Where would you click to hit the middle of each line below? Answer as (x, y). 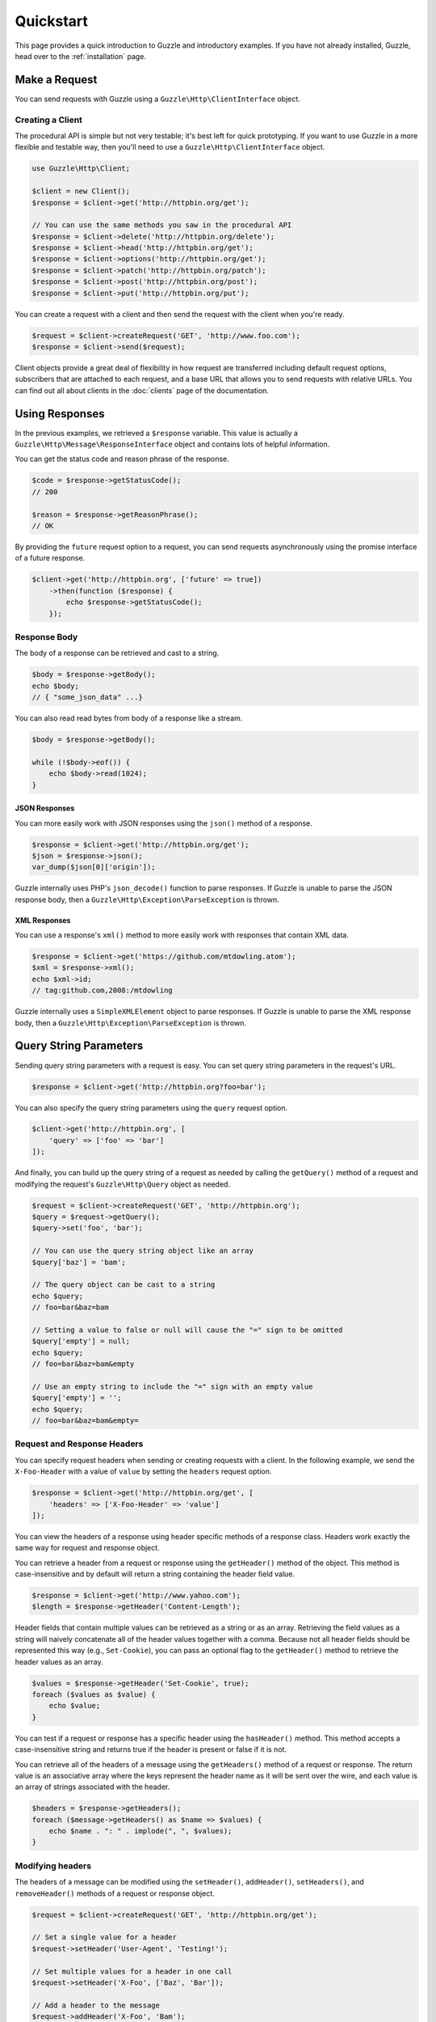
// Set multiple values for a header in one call (132, 1971)
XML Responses (43, 920)
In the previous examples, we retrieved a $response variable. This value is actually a (157, 433)
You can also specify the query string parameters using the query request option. (151, 1107)
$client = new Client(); (81, 191)
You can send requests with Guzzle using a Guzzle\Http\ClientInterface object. (157, 99)
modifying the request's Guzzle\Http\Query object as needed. (122, 1184)
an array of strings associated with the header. (92, 1787)
